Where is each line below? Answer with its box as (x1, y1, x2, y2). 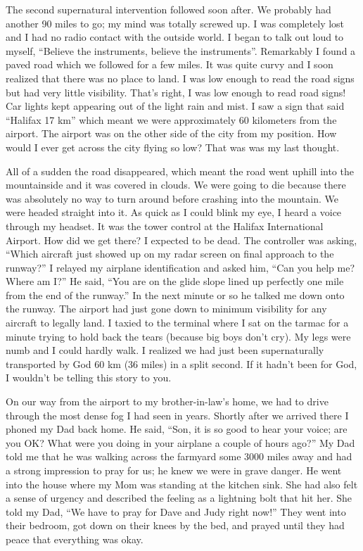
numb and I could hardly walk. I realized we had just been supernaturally (6, 343, 324, 357)
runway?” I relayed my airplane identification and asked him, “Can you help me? (6, 260, 355, 274)
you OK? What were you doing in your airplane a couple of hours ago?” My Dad (6, 435, 355, 450)
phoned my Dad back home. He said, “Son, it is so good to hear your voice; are (6, 422, 348, 436)
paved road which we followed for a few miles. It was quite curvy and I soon (6, 57, 333, 72)
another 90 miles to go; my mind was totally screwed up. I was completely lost (6, 15, 345, 30)
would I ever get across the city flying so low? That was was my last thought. (6, 139, 340, 154)
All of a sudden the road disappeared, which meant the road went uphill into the (6, 163, 354, 178)
